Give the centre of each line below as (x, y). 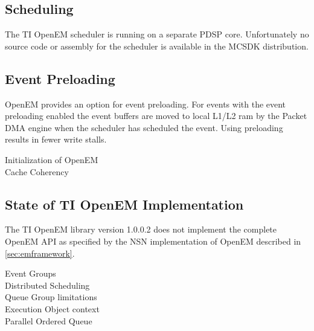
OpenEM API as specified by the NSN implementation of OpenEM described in (153, 241)
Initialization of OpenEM (52, 159)
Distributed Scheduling (47, 285)
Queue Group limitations (51, 297)
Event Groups (30, 273)
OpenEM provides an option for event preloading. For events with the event (146, 104)
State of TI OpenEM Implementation (124, 204)
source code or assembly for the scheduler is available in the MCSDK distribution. (157, 46)
